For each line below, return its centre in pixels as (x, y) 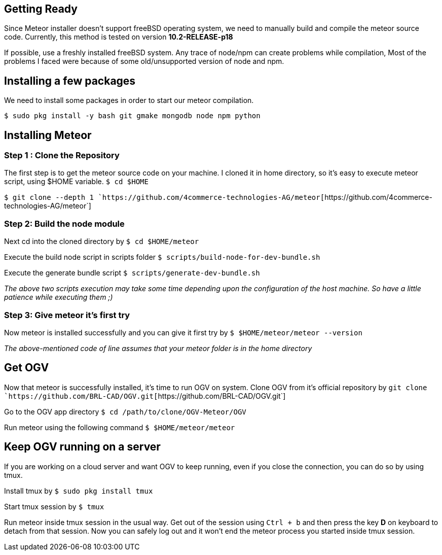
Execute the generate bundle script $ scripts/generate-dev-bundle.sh (132, 273)
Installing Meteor (48, 135)
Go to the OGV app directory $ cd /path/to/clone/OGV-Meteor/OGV (125, 411)
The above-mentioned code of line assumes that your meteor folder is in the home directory (158, 348)
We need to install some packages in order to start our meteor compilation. (129, 100)
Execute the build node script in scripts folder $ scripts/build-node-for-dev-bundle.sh (162, 257)
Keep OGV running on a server (82, 447)
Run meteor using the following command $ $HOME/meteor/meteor (120, 427)
